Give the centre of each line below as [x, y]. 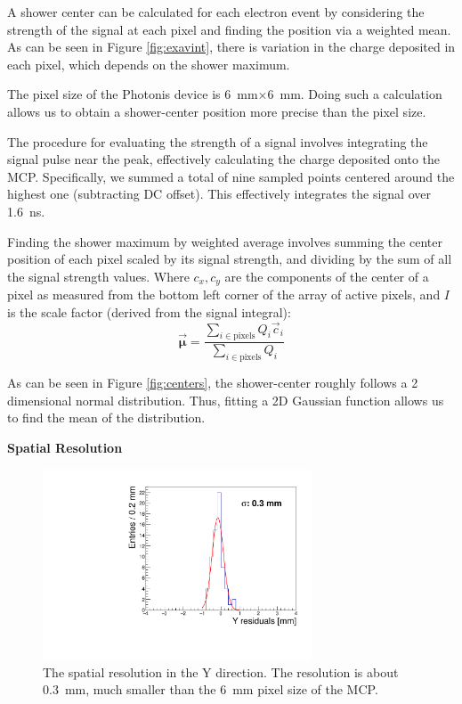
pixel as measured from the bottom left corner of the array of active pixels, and [224, 295]
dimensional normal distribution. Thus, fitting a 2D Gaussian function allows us [226, 400]
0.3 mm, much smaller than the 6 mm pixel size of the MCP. [211, 689]
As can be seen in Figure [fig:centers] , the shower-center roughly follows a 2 [213, 383]
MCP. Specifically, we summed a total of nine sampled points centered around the [231, 176]
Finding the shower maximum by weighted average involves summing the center [225, 241]
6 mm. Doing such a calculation [355, 94]
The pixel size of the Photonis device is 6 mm [133, 94]
